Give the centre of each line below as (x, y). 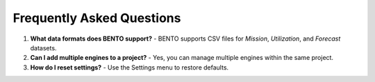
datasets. (43, 48)
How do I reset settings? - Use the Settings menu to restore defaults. (130, 67)
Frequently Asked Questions (97, 18)
